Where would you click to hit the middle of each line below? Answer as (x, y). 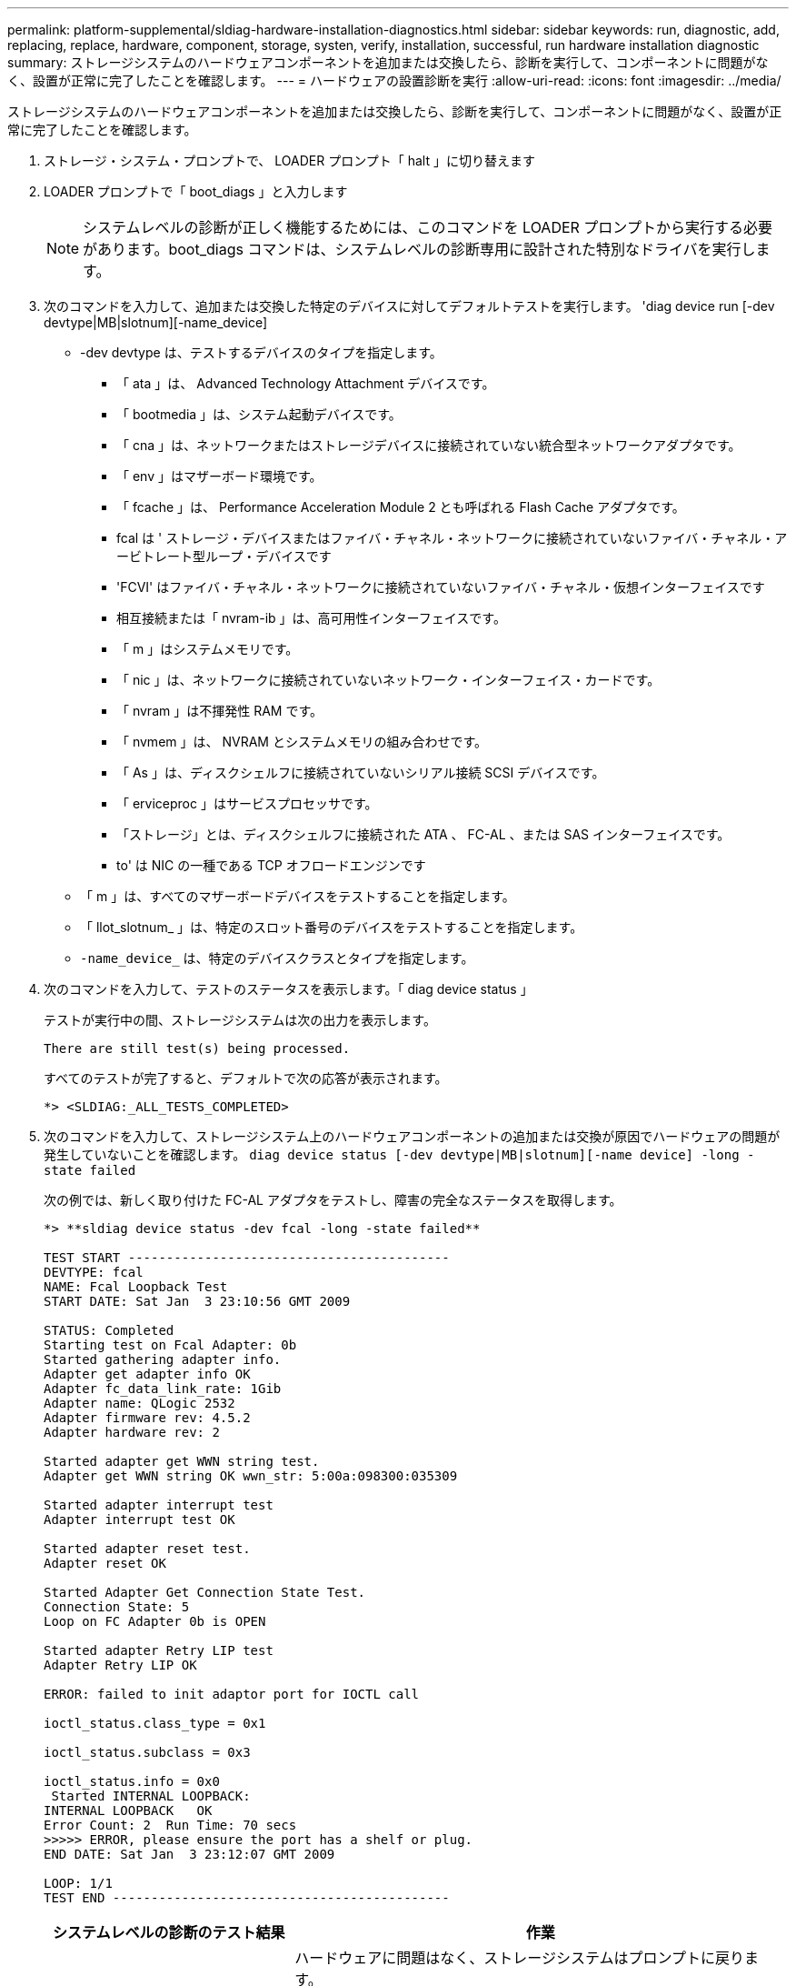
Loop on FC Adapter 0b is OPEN (155, 1621)
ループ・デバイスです (268, 556)
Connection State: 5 (117, 1607)
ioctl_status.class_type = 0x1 (155, 1723)
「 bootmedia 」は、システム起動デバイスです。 (259, 414)
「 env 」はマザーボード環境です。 (219, 476)
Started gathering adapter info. (163, 1359)
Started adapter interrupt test (159, 1505)
